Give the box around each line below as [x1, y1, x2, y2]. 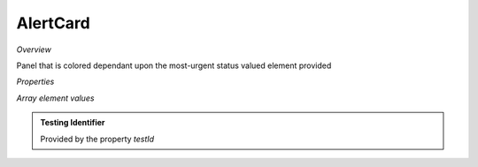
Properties [16, 76, 55, 87]
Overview [16, 44, 52, 55]
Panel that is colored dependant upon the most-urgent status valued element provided [16, 60, 332, 71]
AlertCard [16, 13, 90, 33]
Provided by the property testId [40, 133, 155, 144]
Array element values [16, 93, 95, 103]
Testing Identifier [40, 118, 105, 128]
